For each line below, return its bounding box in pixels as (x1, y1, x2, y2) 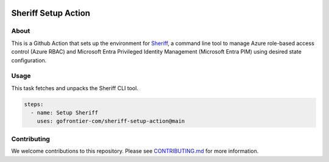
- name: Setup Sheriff (30, 110, 99, 116)
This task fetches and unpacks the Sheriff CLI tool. (11, 84, 138, 91)
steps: (24, 100, 44, 108)
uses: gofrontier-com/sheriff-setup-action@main (37, 118, 185, 125)
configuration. (11, 57, 47, 64)
